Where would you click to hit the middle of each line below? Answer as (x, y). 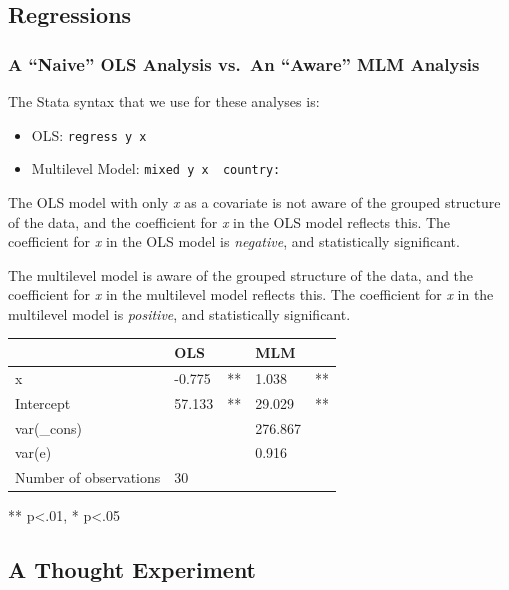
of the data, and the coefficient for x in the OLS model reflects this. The (229, 221)
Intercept (43, 402)
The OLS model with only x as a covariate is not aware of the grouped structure (254, 201)
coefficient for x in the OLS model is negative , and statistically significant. (234, 241)
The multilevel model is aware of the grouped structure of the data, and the (241, 274)
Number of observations (88, 477)
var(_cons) (49, 427)
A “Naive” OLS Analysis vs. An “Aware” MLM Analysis (244, 63)
